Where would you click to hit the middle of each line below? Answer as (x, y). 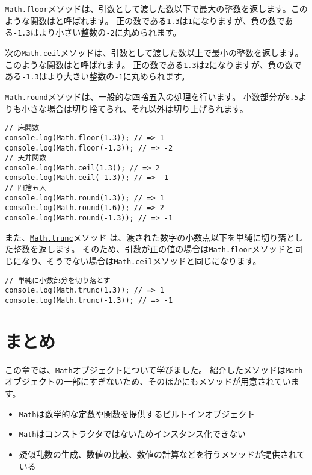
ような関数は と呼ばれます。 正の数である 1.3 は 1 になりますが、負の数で (145, 20)
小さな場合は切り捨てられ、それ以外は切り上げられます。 (135, 108)
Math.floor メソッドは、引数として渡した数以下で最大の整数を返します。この (156, 8)
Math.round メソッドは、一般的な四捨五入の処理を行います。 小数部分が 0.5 (152, 96)
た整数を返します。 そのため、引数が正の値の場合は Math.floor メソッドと (149, 249)
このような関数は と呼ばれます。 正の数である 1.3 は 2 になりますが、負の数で (153, 64)
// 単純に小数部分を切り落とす (58, 280)
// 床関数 (22, 128)
